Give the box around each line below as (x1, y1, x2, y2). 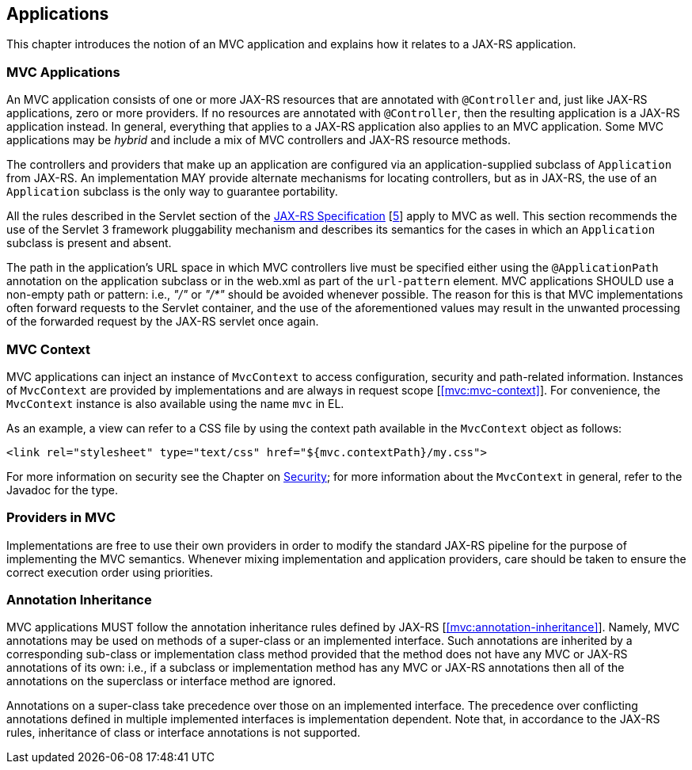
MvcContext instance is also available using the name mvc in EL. (6, 396, 344, 410)
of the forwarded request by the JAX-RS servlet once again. (6, 314, 319, 329)
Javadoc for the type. (6, 482, 119, 497)
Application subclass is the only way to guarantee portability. (6, 185, 338, 199)
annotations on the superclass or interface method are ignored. (6, 674, 336, 688)
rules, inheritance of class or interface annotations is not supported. (6, 726, 361, 740)
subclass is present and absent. (6, 236, 172, 250)
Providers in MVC (6, 509, 116, 526)
